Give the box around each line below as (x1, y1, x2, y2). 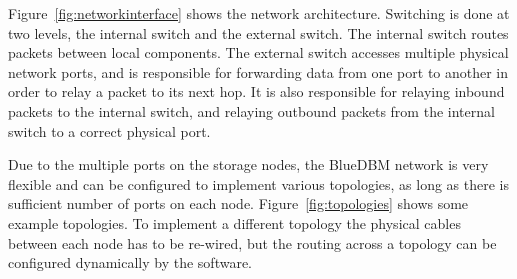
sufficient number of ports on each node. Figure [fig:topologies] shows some (8, 193, 469, 214)
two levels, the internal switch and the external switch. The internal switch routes (8, 22, 509, 43)
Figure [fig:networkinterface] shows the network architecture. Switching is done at (8, 3, 510, 23)
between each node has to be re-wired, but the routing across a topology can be (8, 232, 497, 253)
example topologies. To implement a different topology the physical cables (8, 212, 461, 233)
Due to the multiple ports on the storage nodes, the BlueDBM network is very (8, 154, 489, 175)
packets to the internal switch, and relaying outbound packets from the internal (8, 100, 495, 121)
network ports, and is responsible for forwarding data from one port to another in (8, 61, 509, 82)
